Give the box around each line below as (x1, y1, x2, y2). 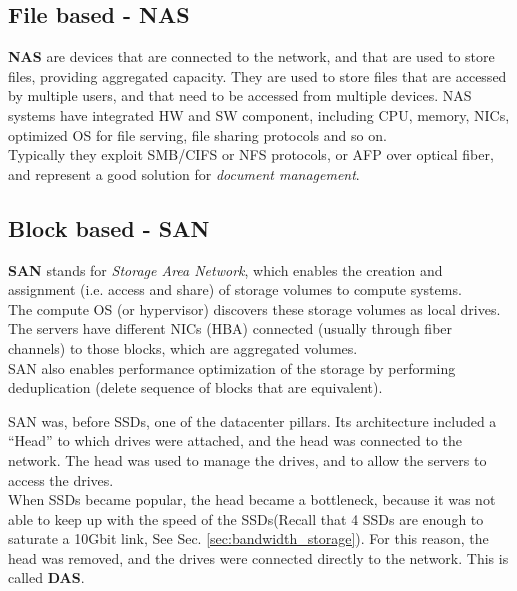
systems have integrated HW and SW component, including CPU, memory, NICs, (8, 104, 510, 125)
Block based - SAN (8, 212, 210, 243)
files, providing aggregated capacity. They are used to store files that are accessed (8, 65, 507, 86)
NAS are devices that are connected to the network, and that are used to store (8, 46, 495, 67)
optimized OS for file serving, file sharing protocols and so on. (8, 124, 387, 145)
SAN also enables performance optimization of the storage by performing (8, 357, 456, 378)
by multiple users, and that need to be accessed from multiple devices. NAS (8, 85, 472, 106)
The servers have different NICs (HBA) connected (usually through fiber (8, 318, 453, 339)
